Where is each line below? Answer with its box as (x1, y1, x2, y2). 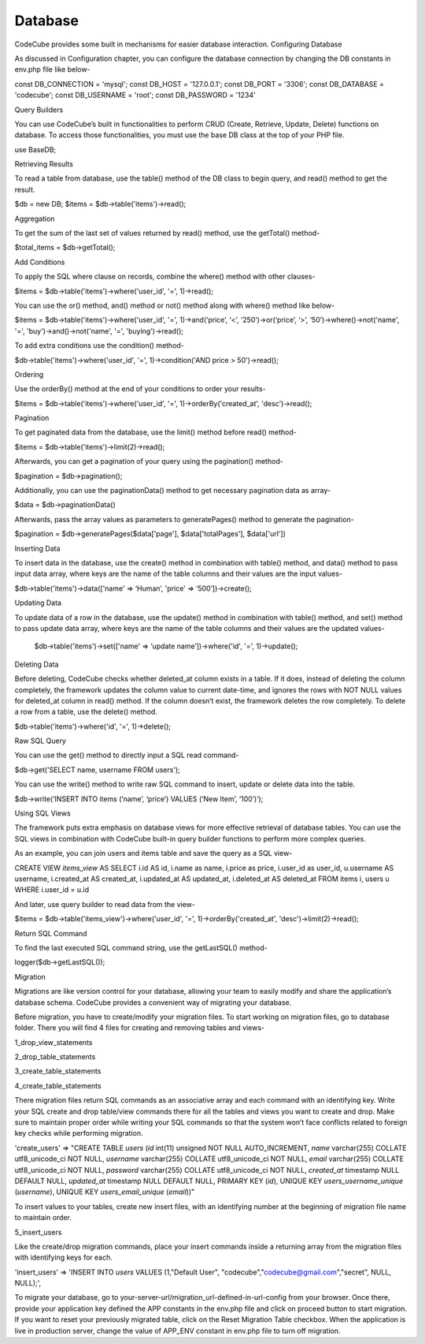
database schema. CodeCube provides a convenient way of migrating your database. (14, 998, 292, 1007)
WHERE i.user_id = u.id (14, 885, 90, 894)
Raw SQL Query (14, 736, 67, 745)
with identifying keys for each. (14, 1253, 113, 1262)
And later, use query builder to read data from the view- (14, 899, 196, 909)
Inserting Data (14, 543, 61, 553)
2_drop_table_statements (14, 1052, 96, 1062)
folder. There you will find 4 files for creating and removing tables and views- (14, 1023, 265, 1032)
